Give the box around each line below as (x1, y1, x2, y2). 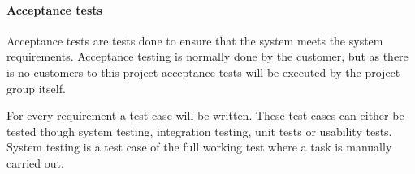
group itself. (6, 79, 66, 96)
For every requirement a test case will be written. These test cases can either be (6, 107, 404, 124)
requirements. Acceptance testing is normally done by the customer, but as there (6, 48, 409, 65)
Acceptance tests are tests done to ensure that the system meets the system (6, 32, 383, 49)
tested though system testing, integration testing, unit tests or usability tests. (6, 122, 392, 139)
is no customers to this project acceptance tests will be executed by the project (6, 63, 400, 80)
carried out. (6, 154, 64, 171)
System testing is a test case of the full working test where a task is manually (6, 138, 392, 155)
